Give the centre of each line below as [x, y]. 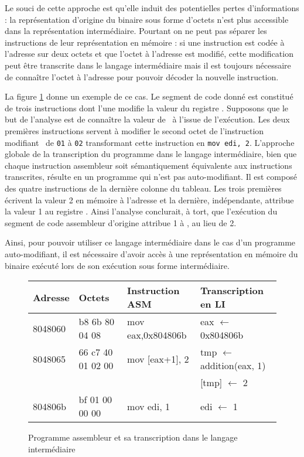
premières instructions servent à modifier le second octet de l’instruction [134, 130]
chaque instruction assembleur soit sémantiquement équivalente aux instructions [148, 165]
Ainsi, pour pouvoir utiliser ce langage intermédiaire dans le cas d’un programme [150, 242]
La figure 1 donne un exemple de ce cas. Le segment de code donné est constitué [149, 96]
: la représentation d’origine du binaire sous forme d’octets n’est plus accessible [147, 19]
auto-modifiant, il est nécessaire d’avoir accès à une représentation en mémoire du [151, 253]
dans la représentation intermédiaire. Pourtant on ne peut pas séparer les [136, 31]
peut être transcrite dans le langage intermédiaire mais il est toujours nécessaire [148, 65]
